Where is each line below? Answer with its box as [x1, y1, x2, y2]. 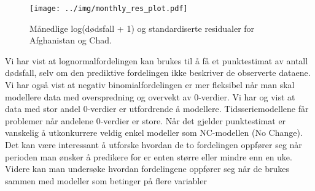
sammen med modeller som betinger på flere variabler [5, 174, 207, 187]
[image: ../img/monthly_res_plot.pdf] [29, 4, 188, 13]
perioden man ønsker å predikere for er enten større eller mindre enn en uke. [5, 150, 292, 163]
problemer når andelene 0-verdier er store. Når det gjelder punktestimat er [5, 114, 286, 127]
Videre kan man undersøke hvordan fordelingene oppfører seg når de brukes [5, 162, 289, 175]
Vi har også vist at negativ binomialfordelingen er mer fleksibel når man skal [5, 78, 295, 91]
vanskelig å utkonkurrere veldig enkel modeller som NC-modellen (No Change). [5, 126, 303, 139]
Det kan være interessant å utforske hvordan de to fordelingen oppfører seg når [5, 138, 302, 151]
